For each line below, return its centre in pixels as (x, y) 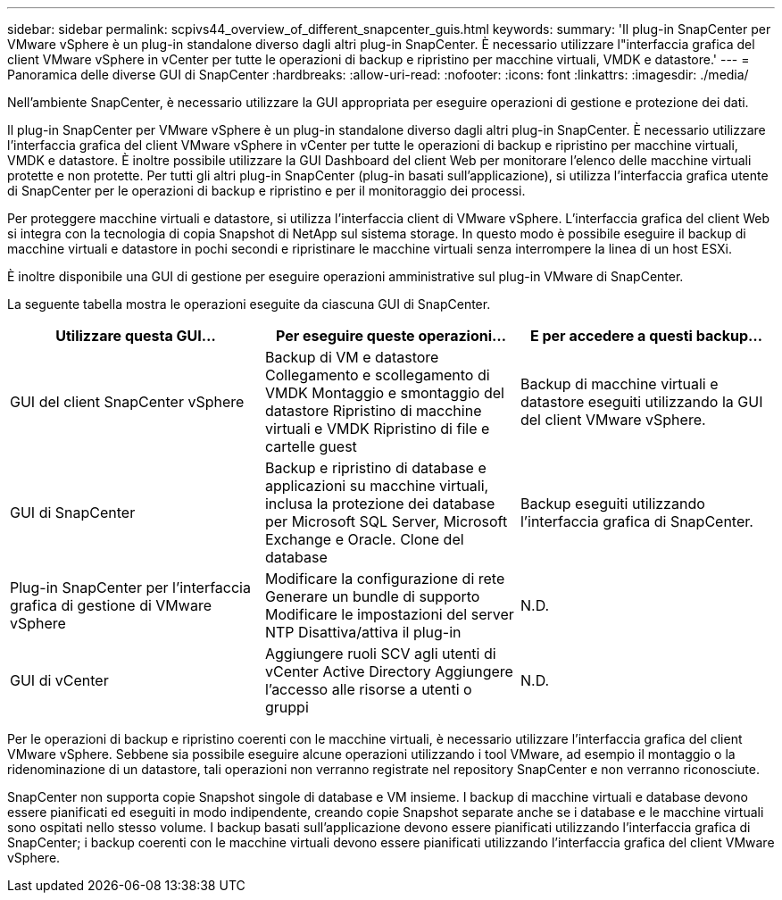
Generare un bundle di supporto (372, 596)
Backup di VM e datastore (352, 357)
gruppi (287, 707)
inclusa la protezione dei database (380, 504)
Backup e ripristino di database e (375, 468)
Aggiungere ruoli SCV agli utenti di (380, 654)
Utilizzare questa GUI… (136, 336)
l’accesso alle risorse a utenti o (368, 689)
